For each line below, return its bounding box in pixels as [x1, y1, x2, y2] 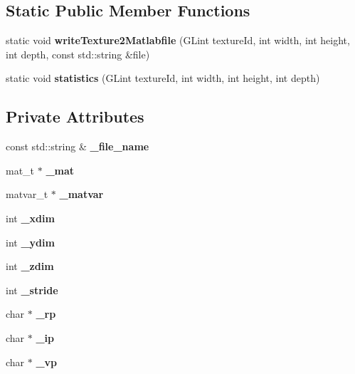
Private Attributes [6, 105, 144, 128]
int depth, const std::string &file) [6, 46, 150, 61]
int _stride [6, 282, 58, 297]
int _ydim [6, 234, 55, 249]
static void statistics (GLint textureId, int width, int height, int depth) [6, 71, 320, 85]
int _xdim [6, 210, 55, 225]
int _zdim [6, 259, 54, 274]
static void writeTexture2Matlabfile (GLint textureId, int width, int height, [6, 33, 350, 48]
